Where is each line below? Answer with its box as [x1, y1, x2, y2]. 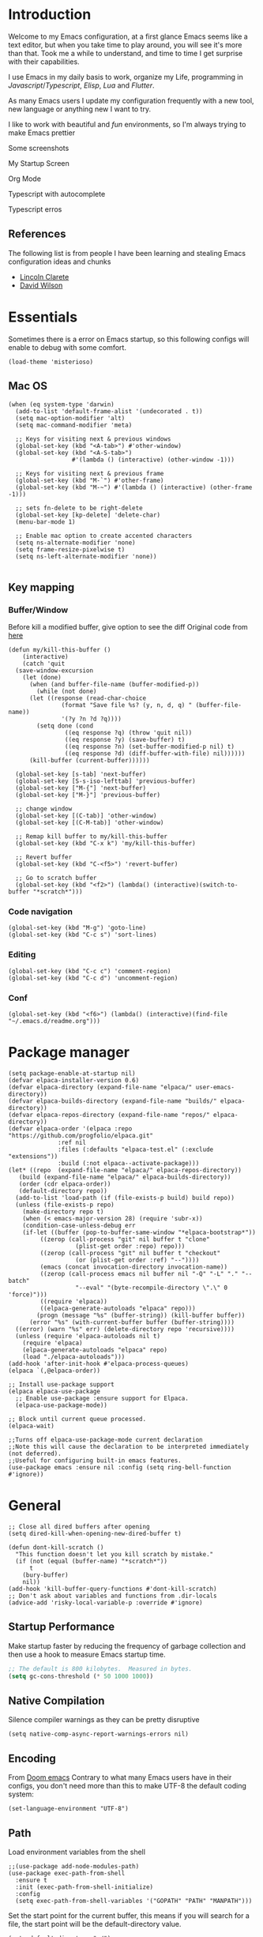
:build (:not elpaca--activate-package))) [58, 1160, 200, 1168]
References [8, 228, 66, 241]
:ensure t [15, 1876, 47, 1884]
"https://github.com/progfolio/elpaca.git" [8, 1132, 154, 1140]
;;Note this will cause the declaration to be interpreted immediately [8, 1443, 249, 1451]
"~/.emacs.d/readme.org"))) [8, 1017, 101, 1025]
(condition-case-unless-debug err [22, 1222, 136, 1230]
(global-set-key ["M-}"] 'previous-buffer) [15, 792, 160, 799]
